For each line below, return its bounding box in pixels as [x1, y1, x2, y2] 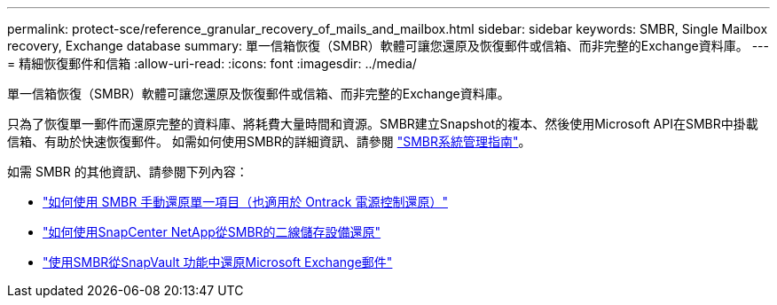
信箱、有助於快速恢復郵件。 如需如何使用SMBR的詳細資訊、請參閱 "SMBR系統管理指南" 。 [7, 134, 531, 149]
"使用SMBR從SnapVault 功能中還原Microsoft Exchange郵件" [43, 254, 393, 270]
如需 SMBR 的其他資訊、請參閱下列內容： [7, 164, 248, 179]
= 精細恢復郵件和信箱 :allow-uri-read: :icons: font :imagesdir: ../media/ [7, 56, 417, 71]
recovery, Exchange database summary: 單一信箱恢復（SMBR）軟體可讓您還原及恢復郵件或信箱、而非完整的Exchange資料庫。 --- [7, 38, 769, 53]
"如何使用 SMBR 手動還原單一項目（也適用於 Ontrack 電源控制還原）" [43, 194, 448, 209]
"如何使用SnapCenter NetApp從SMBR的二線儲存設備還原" [43, 224, 381, 239]
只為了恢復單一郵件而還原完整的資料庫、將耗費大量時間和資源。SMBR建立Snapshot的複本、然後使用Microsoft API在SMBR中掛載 [7, 116, 758, 131]
